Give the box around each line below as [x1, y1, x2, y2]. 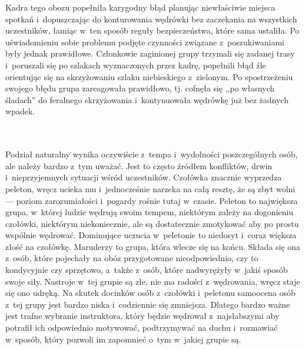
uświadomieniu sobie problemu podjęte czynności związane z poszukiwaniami [5, 35, 285, 48]
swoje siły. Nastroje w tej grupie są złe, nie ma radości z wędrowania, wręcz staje [5, 275, 300, 287]
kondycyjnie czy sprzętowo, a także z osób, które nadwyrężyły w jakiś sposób [5, 264, 288, 276]
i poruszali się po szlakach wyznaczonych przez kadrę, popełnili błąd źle [5, 58, 266, 71]
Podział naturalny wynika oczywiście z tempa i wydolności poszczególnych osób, [5, 148, 298, 160]
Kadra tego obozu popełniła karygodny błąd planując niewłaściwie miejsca [5, 1, 276, 13]
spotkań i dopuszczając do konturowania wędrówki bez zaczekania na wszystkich [5, 12, 297, 25]
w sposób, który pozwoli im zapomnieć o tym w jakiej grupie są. [5, 332, 241, 345]
